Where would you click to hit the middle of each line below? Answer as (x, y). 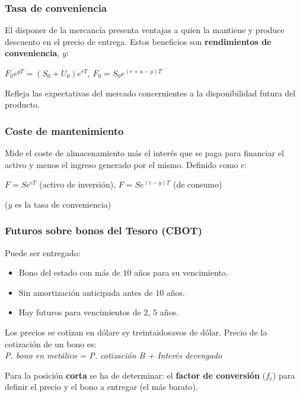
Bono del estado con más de (69, 272)
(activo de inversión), (78, 184)
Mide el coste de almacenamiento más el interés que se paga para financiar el (144, 153)
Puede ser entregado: (43, 252)
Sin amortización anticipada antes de (86, 292)
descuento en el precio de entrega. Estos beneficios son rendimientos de (138, 41)
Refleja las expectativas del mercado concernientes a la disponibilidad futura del (150, 93)
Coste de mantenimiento (64, 130)
